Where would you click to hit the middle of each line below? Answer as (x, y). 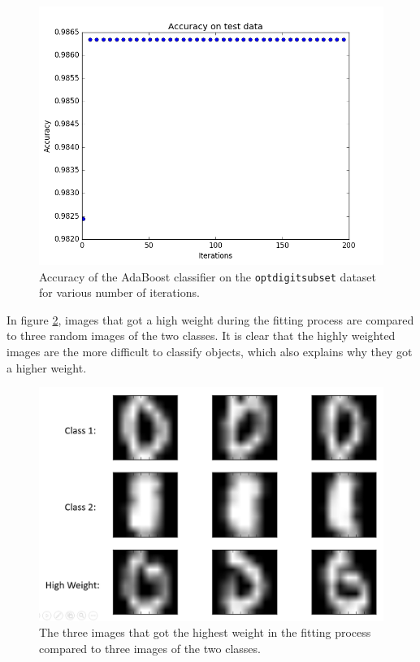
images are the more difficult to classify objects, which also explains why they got (210, 352)
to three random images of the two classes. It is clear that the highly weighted (201, 335)
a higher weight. (47, 367)
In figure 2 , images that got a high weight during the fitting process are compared (210, 319)
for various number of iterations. (119, 292)
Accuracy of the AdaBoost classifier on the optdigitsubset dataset (208, 276)
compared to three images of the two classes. (150, 648)
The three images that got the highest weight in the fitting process (205, 632)
